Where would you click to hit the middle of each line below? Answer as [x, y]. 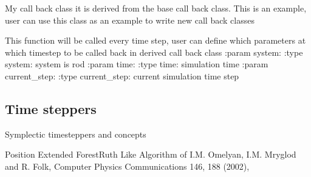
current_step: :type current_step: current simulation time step [122, 75]
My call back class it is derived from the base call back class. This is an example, [156, 8]
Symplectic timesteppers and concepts [76, 134]
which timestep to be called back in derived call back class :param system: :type [154, 52]
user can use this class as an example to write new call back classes [130, 20]
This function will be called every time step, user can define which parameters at [155, 40]
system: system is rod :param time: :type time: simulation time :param [137, 64]
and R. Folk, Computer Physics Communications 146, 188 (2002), [127, 166]
